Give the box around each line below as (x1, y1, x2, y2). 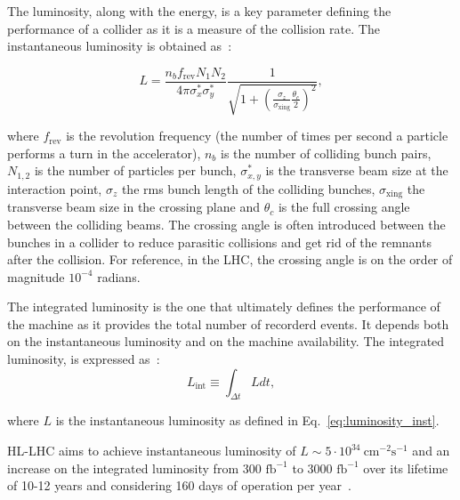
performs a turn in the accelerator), (7, 143, 201, 162)
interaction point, (7, 179, 102, 198)
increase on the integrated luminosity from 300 (7, 458, 262, 477)
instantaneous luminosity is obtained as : (7, 36, 232, 55)
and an (412, 441, 450, 460)
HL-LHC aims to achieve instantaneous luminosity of (7, 441, 296, 460)
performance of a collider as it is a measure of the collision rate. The (7, 19, 380, 37)
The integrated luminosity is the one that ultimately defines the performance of (7, 297, 440, 316)
